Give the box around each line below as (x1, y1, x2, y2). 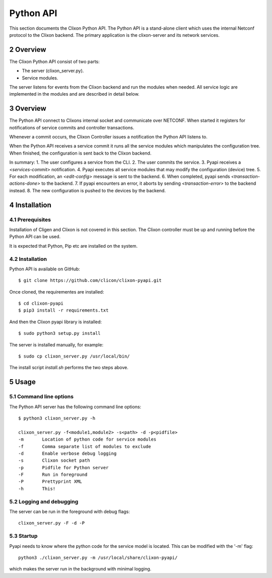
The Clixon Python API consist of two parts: (9, 58, 100, 64)
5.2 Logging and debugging (9, 498, 79, 505)
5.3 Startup (9, 533, 38, 540)
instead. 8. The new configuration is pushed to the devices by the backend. (9, 187, 166, 193)
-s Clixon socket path (18, 458, 90, 463)
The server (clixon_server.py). (22, 68, 84, 74)
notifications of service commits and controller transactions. (9, 124, 134, 130)
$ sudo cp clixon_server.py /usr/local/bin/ (18, 353, 130, 359)
